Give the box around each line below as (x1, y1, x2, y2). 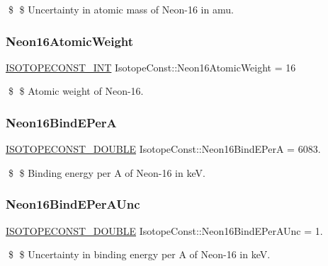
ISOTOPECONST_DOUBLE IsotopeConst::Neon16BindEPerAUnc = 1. (6, 223, 323, 238)
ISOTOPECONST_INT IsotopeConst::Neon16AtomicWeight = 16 (6, 59, 296, 74)
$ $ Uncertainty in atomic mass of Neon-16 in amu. (8, 2, 234, 16)
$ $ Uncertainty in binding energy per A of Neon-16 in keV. (8, 247, 271, 262)
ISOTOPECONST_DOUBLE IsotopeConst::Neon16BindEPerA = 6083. (6, 141, 321, 156)
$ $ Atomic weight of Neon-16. (8, 83, 144, 98)
